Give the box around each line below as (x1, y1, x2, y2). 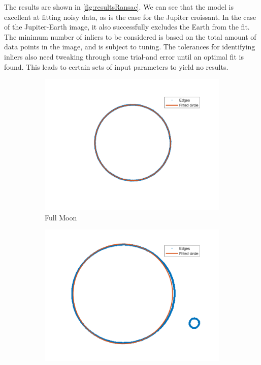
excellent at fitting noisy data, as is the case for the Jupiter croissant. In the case (4, 11, 256, 22)
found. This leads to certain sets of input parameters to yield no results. (4, 61, 229, 72)
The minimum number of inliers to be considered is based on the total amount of (4, 31, 256, 42)
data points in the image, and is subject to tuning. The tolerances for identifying (4, 41, 255, 52)
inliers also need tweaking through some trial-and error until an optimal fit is (4, 51, 244, 62)
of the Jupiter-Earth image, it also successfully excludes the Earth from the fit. (4, 21, 250, 32)
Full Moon (45, 212, 77, 222)
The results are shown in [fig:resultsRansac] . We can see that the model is (4, 2, 234, 12)
